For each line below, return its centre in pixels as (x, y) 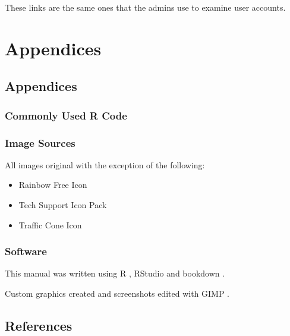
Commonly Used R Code (66, 115)
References (39, 325)
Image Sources (40, 142)
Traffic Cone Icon (50, 224)
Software (26, 251)
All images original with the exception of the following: (105, 164)
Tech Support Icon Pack (63, 205)
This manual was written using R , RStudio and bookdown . (115, 273)
